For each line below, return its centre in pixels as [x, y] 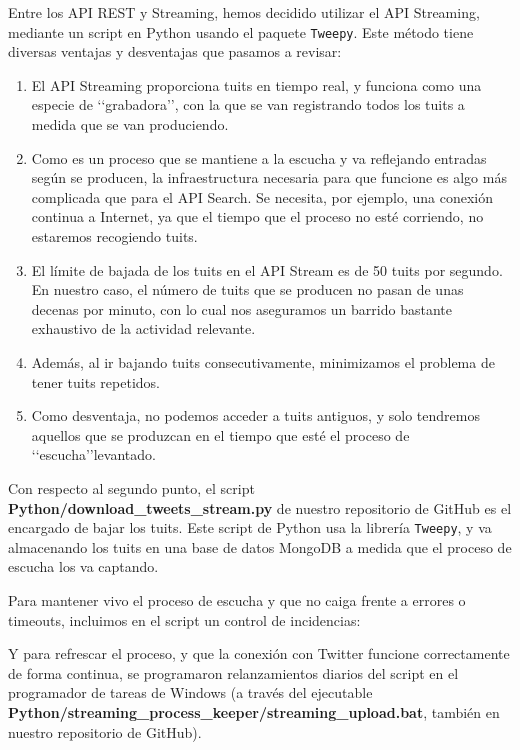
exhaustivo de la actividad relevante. [143, 328]
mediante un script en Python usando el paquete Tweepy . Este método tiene [241, 31]
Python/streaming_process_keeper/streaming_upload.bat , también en [254, 711]
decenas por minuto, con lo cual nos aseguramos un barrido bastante [241, 308]
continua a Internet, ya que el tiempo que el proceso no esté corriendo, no [257, 216]
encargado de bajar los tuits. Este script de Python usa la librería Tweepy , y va [250, 527]
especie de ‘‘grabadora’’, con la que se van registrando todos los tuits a [248, 104]
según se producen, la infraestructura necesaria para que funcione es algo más [269, 177]
